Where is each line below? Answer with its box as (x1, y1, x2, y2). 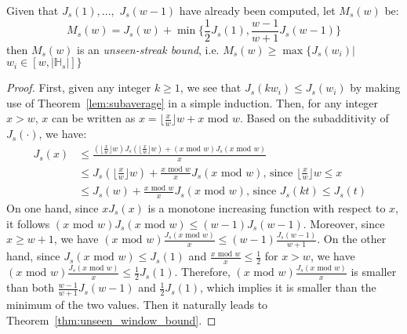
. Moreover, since (303, 215, 385, 231)
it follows (6, 215, 50, 231)
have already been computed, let (179, 2, 336, 18)
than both (6, 279, 55, 296)
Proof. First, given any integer (6, 79, 151, 96)
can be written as (51, 110, 136, 126)
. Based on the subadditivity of (239, 110, 389, 126)
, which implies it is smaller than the (199, 279, 376, 296)
